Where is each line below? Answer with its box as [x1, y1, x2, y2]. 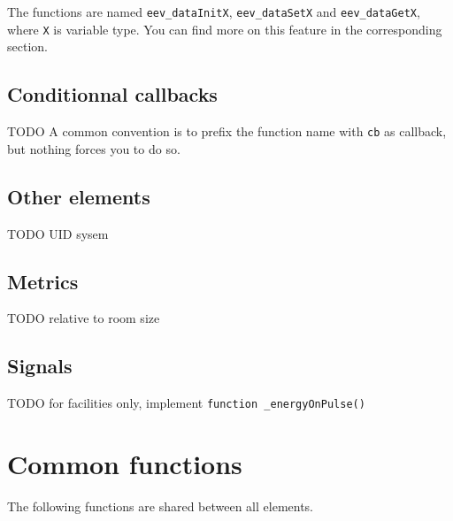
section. [7, 37, 48, 56]
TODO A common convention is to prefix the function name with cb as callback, [7, 122, 447, 141]
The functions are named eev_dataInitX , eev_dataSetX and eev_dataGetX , [7, 3, 420, 20]
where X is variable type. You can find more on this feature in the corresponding [7, 19, 442, 38]
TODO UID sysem [7, 224, 109, 242]
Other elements [7, 182, 150, 210]
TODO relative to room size [7, 309, 160, 327]
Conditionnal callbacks [7, 80, 218, 108]
